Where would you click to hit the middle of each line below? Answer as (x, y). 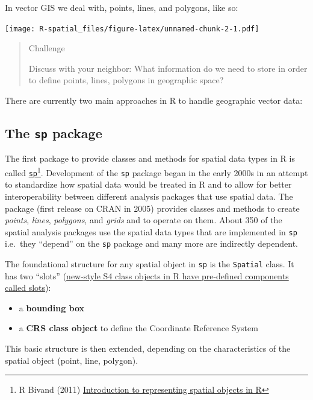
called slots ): (28, 287)
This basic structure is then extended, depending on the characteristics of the (148, 348)
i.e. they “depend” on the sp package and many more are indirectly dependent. (151, 243)
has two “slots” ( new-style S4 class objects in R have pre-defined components (147, 275)
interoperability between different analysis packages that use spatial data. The (149, 196)
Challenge (47, 48)
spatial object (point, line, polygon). (72, 360)
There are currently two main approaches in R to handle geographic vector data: (154, 100)
